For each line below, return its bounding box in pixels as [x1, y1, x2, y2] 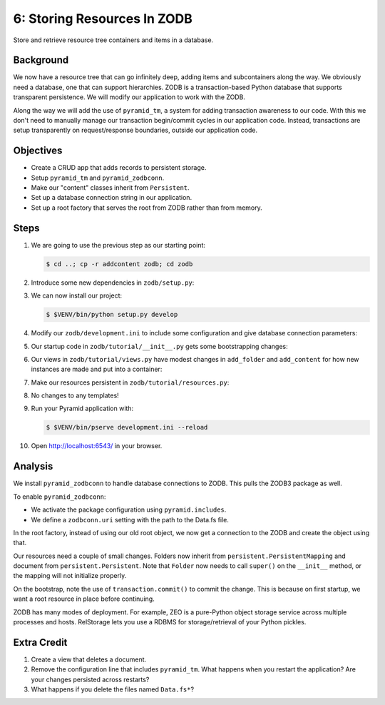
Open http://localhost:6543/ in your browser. [31, 442, 163, 450]
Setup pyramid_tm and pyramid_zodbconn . [31, 173, 165, 182]
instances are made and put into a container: [31, 365, 163, 374]
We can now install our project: [31, 291, 123, 300]
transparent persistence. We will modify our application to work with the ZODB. [13, 93, 246, 101]
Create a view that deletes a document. [31, 655, 147, 664]
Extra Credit [13, 636, 68, 649]
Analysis [13, 460, 53, 472]
